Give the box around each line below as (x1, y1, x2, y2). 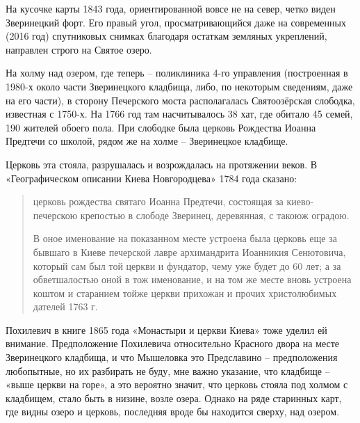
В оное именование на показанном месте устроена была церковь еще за (33, 231, 337, 246)
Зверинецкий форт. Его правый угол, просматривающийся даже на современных (6, 15, 346, 29)
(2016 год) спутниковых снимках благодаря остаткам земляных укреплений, (6, 29, 327, 43)
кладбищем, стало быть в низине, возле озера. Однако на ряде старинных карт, (6, 390, 342, 405)
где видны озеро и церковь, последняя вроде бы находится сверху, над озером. (6, 404, 340, 419)
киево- (286, 194, 314, 209)
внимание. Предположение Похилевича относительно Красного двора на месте (6, 336, 340, 351)
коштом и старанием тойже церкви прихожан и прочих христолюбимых (33, 285, 337, 300)
